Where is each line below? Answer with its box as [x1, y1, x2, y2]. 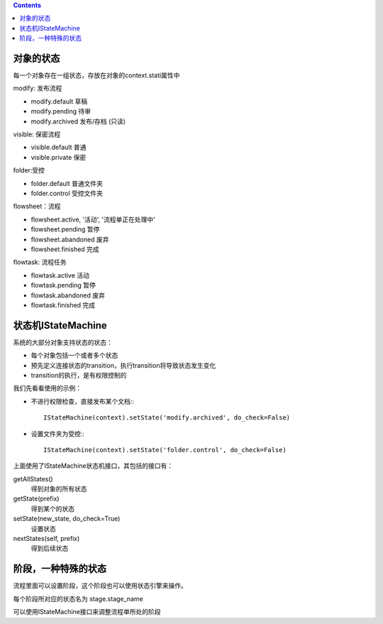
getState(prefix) [13, 494, 60, 503]
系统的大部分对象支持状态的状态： [13, 338, 113, 346]
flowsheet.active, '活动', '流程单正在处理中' [30, 215, 155, 224]
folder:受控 [13, 166, 45, 175]
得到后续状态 [30, 544, 69, 553]
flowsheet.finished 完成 [30, 245, 99, 253]
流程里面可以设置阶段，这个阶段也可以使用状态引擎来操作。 [13, 581, 187, 590]
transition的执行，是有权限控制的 [30, 371, 127, 379]
